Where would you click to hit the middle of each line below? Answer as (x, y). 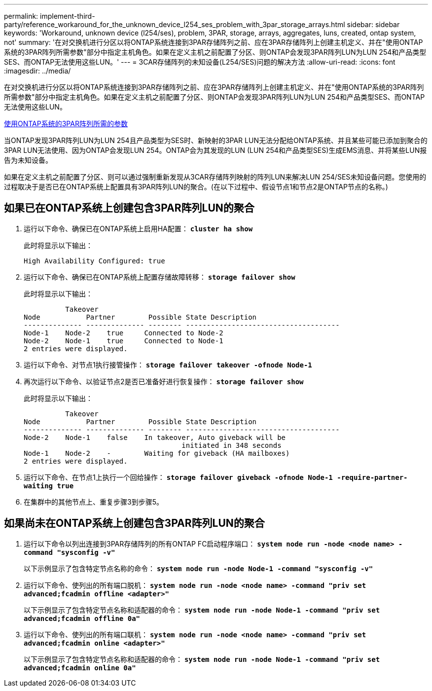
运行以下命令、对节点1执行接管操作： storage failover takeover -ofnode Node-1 (168, 364)
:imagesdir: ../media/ (37, 71)
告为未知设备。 (28, 160)
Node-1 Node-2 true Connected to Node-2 (124, 333)
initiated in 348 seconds (232, 445)
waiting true (49, 486)
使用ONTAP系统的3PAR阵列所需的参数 (66, 124)
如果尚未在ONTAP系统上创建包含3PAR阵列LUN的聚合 (134, 523)
